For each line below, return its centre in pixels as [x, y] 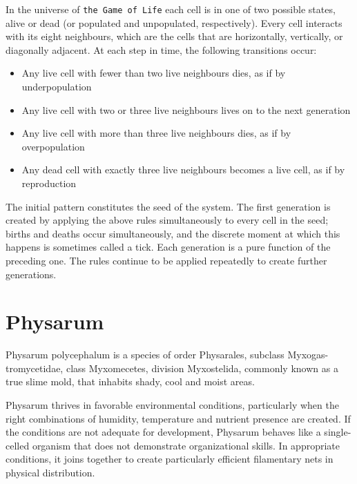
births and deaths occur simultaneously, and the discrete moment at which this [173, 233]
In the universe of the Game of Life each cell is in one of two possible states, [171, 9]
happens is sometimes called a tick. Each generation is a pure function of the [168, 247]
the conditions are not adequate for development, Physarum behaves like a [163, 432]
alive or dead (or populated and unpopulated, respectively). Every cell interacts [174, 22]
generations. [31, 274]
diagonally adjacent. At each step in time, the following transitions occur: [161, 49]
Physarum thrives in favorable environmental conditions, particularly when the [172, 405]
